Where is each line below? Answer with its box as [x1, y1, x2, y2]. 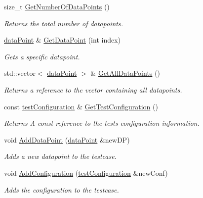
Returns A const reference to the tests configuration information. [4, 118, 200, 128]
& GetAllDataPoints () [90, 68, 160, 78]
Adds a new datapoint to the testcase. [4, 151, 117, 161]
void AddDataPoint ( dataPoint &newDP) [4, 134, 130, 145]
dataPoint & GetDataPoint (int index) [4, 35, 121, 45]
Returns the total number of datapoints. [4, 18, 123, 28]
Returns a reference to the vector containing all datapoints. [4, 84, 182, 95]
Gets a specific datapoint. [4, 51, 80, 61]
